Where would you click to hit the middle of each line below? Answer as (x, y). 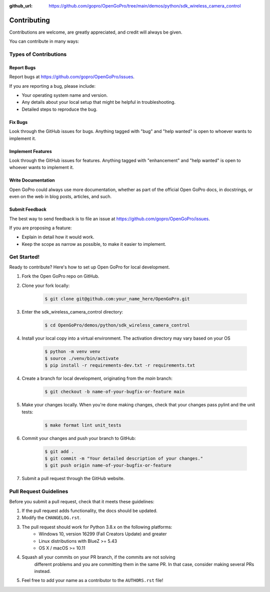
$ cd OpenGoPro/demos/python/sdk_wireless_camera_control (117, 325)
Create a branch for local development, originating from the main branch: (97, 378)
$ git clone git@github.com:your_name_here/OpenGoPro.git (117, 299)
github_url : (21, 6)
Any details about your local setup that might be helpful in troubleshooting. (99, 102)
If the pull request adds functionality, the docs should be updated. (89, 510)
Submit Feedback (28, 209)
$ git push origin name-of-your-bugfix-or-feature (108, 466)
